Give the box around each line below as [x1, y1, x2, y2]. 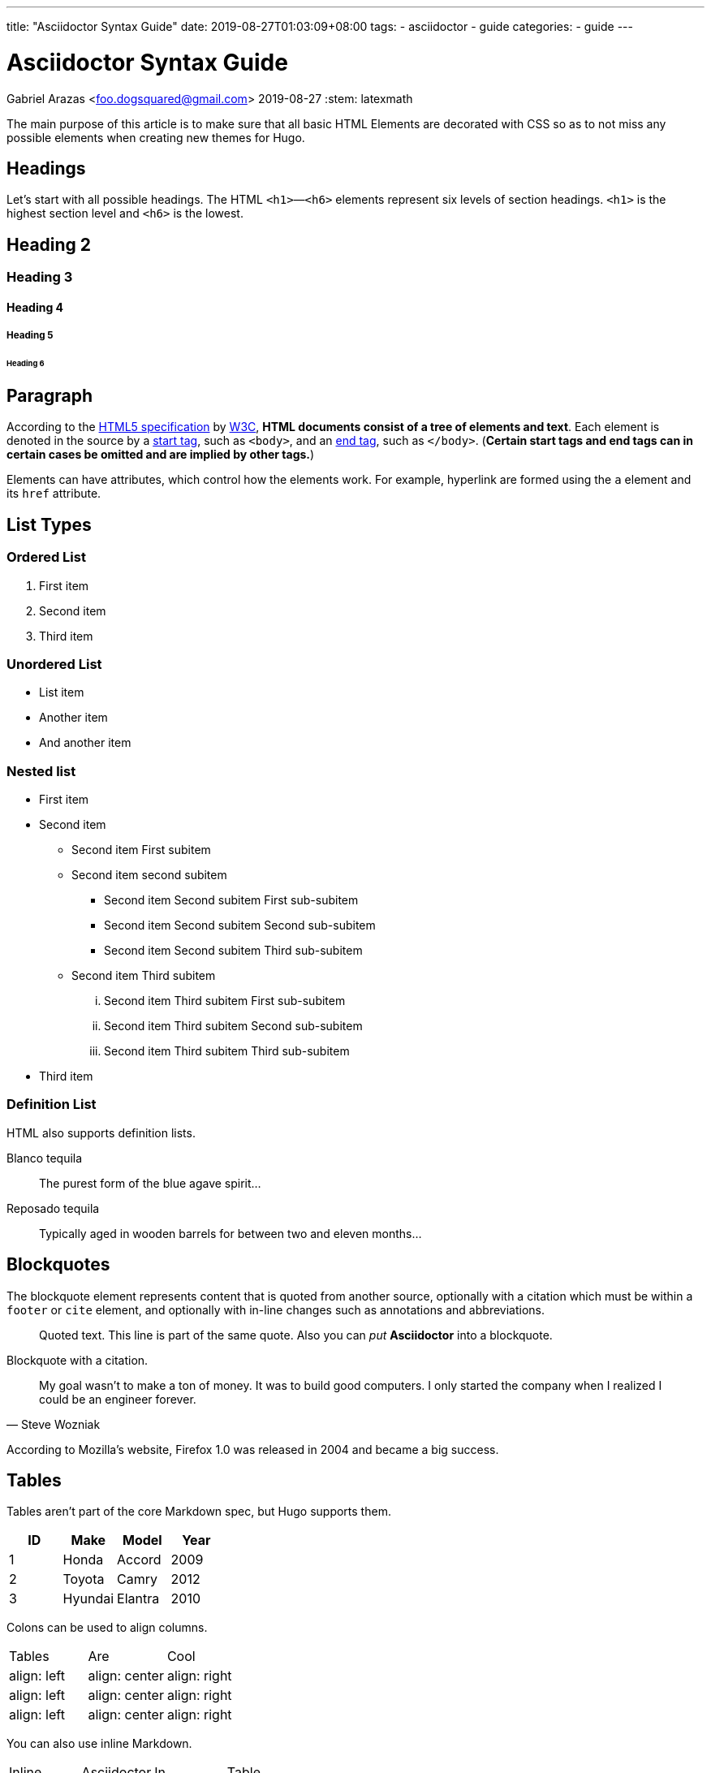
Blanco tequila [6, 1150, 83, 1165]
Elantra [117, 1590, 160, 1607]
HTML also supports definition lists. [6, 1125, 196, 1140]
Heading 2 [6, 234, 92, 255]
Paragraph [6, 385, 93, 406]
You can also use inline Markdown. [6, 1736, 192, 1751]
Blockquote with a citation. [6, 1352, 149, 1367]
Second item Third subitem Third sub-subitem [104, 1044, 350, 1059]
